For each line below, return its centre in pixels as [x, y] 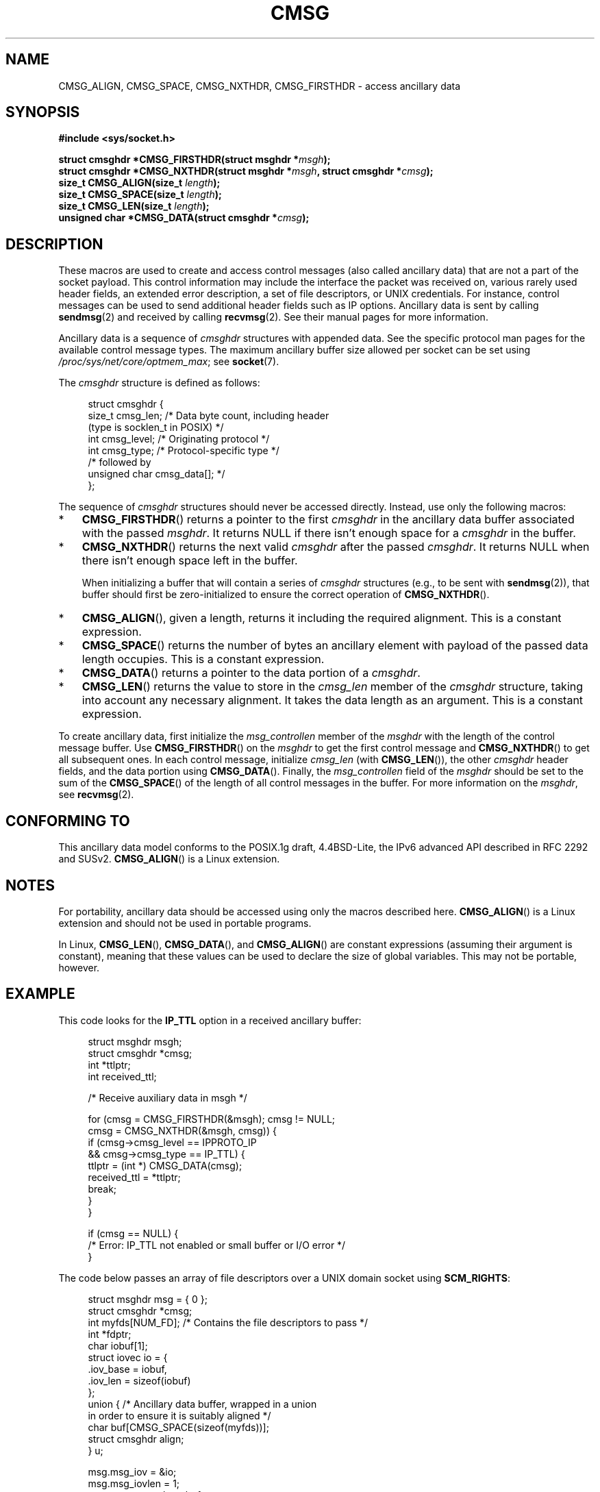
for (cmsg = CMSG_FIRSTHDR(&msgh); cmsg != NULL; [212, 1119]
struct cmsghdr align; [136, 1439]
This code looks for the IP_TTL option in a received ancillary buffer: [210, 1020]
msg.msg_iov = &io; [132, 1471]
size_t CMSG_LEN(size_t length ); [134, 206]
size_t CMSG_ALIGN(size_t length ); [139, 183]
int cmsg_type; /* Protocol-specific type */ [184, 451]
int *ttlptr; [109, 1065]
